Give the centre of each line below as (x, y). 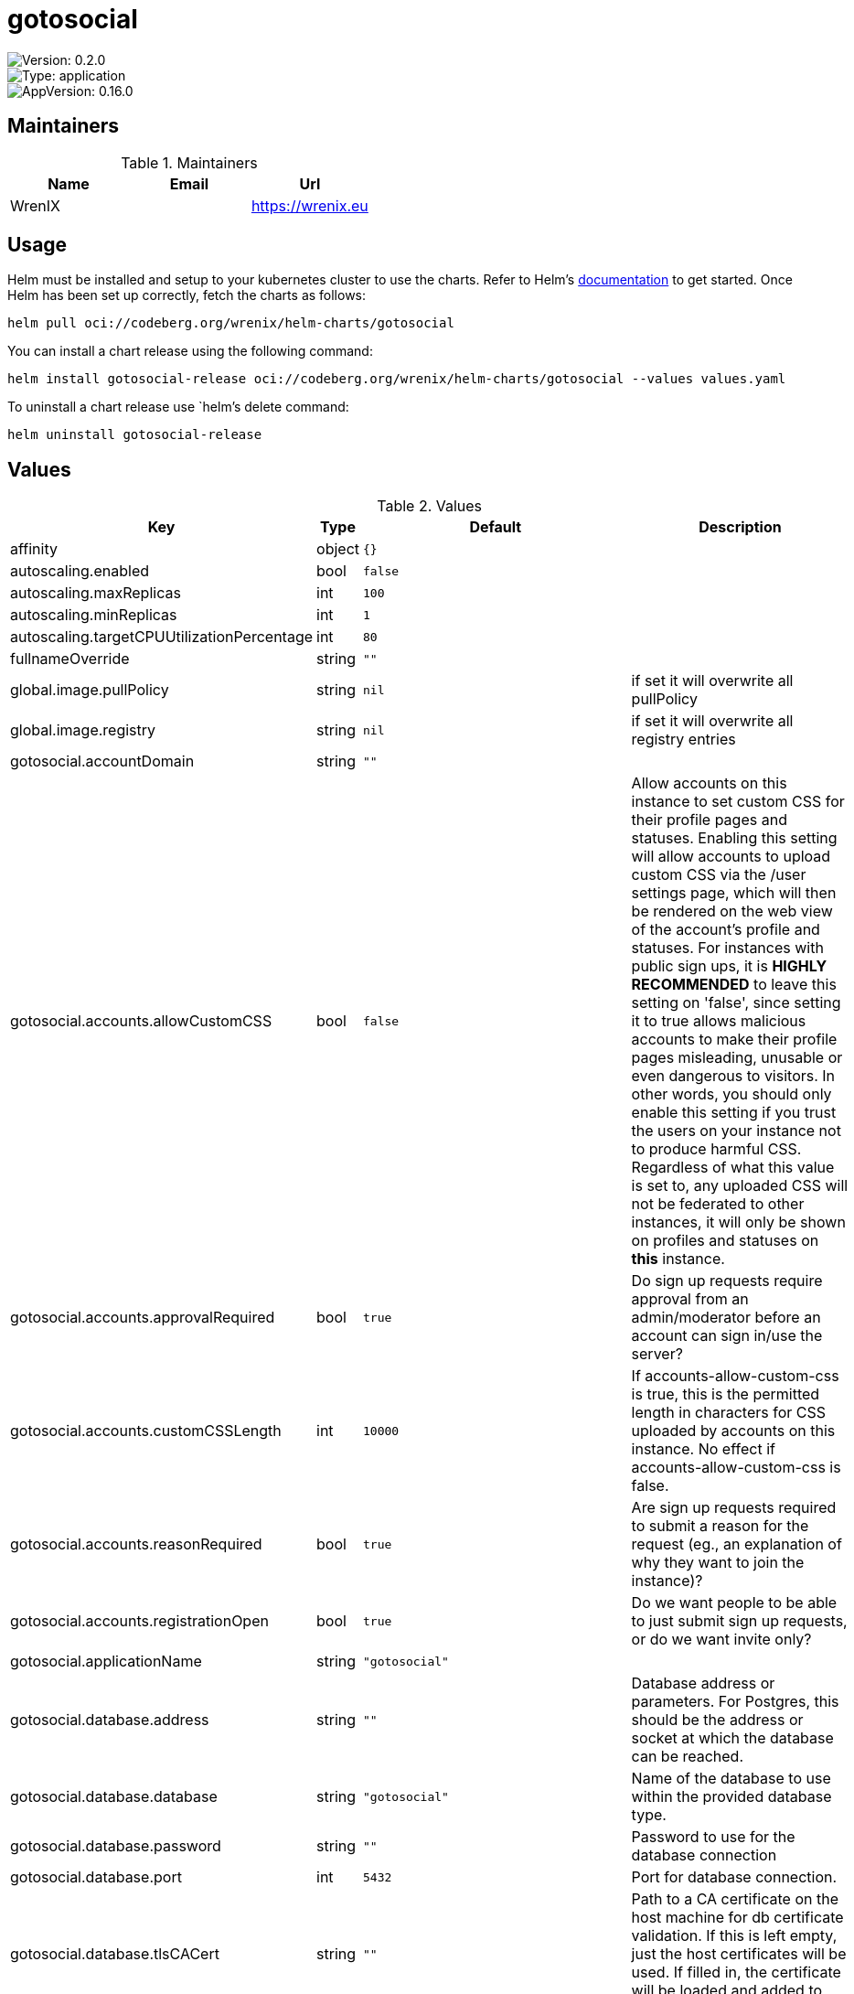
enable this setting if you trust (734, 1113)
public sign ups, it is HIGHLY (729, 966)
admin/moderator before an (726, 1318)
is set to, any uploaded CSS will (740, 1186)
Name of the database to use (731, 1779)
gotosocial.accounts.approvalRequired (143, 1318)
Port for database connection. (734, 1877)
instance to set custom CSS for (738, 802)
